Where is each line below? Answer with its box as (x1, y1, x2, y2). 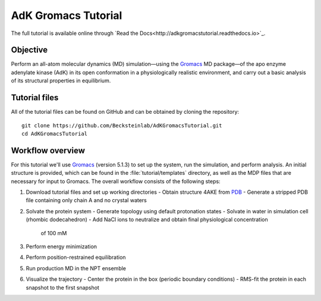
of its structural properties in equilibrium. (11, 77, 111, 84)
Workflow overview (11, 145, 86, 155)
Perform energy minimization (26, 243, 97, 250)
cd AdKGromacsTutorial (21, 130, 88, 137)
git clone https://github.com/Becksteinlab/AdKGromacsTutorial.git (21, 122, 222, 129)
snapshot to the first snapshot (26, 284, 99, 291)
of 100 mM (40, 229, 67, 236)
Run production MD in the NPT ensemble (26, 264, 127, 272)
